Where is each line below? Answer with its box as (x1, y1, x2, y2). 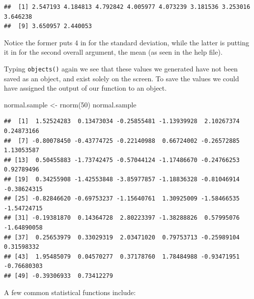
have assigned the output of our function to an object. (4, 83, 167, 93)
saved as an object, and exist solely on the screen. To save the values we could (4, 73, 239, 83)
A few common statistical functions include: (4, 287, 136, 297)
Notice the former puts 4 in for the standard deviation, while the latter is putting (4, 37, 250, 47)
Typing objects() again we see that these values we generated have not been (4, 63, 238, 73)
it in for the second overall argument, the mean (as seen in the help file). (4, 47, 223, 57)
